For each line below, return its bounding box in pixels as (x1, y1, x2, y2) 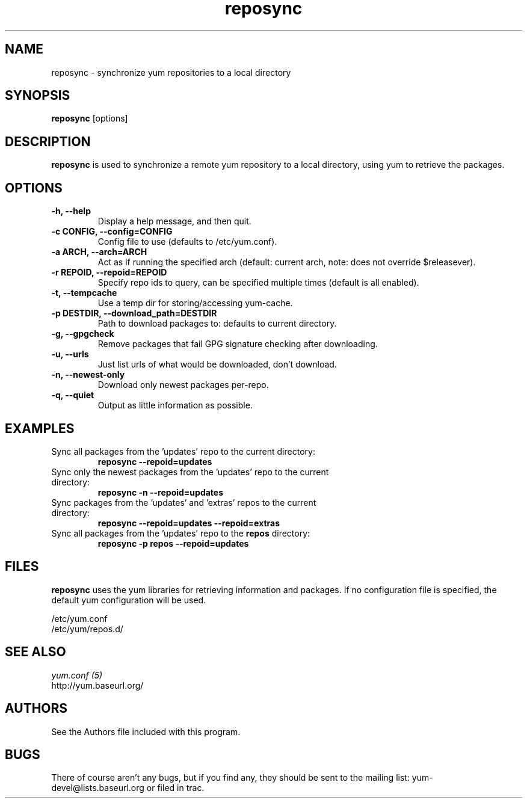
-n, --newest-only (51, 369, 125, 380)
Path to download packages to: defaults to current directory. (97, 318, 337, 329)
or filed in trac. (146, 783, 205, 793)
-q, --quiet (51, 390, 94, 401)
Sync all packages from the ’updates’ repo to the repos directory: (51, 528, 310, 538)
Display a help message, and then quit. (97, 216, 251, 227)
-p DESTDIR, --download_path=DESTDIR (51, 308, 217, 319)
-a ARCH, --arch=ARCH (51, 247, 147, 257)
